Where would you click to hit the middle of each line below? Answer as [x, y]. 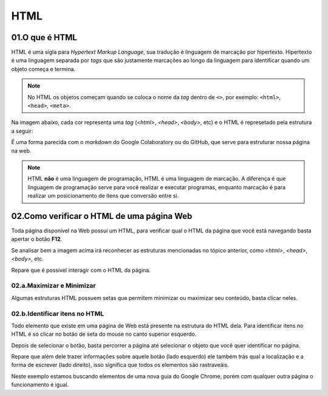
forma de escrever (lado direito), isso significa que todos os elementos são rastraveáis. [120, 365]
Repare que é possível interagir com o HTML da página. [81, 270]
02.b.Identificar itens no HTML [58, 313]
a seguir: [22, 131]
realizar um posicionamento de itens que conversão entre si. [103, 196]
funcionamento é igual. [40, 385]
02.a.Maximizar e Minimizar [53, 286]
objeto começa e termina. [43, 69]
